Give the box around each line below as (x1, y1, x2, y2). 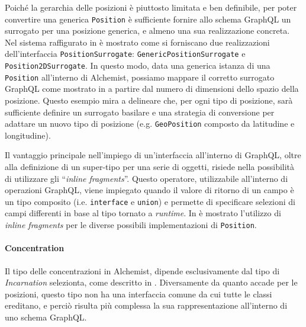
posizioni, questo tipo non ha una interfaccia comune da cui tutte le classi (5, 287, 272, 300)
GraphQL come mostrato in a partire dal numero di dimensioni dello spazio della (5, 82, 299, 95)
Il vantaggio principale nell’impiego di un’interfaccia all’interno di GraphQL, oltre (5, 149, 301, 161)
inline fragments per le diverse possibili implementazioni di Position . (5, 219, 257, 231)
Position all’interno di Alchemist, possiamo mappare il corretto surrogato (5, 70, 275, 83)
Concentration (5, 242, 65, 254)
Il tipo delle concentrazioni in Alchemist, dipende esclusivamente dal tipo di (5, 264, 280, 277)
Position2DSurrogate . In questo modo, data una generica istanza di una (5, 59, 270, 72)
